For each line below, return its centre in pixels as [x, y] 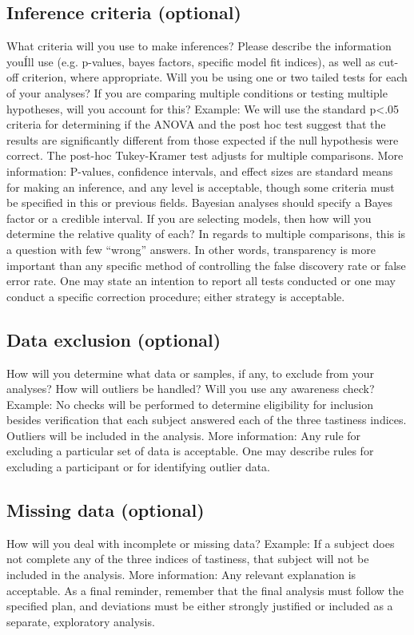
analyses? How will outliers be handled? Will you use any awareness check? [191, 389]
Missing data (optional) [105, 510]
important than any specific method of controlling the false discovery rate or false [206, 265]
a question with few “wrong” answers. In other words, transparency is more [191, 249]
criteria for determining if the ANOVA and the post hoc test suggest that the [196, 124]
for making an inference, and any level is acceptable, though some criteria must [201, 187]
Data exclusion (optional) [114, 339]
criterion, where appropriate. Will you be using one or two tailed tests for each [215, 77]
